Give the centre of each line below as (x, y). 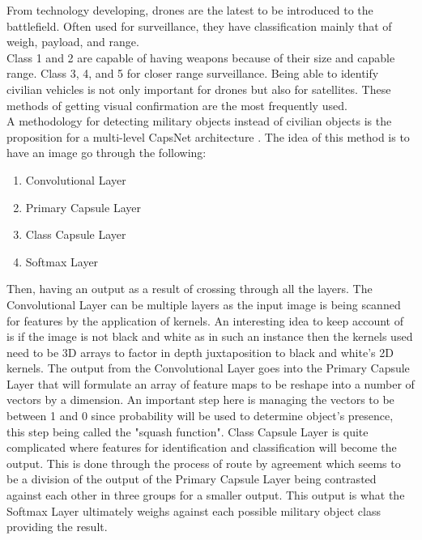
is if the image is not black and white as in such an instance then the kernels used (210, 336)
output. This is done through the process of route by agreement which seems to (204, 463)
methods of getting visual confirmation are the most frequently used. (177, 105)
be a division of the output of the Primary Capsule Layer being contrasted (192, 479)
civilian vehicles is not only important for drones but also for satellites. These (199, 89)
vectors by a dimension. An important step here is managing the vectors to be (200, 400)
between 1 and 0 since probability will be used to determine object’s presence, (200, 416)
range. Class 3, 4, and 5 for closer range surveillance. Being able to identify (193, 73)
